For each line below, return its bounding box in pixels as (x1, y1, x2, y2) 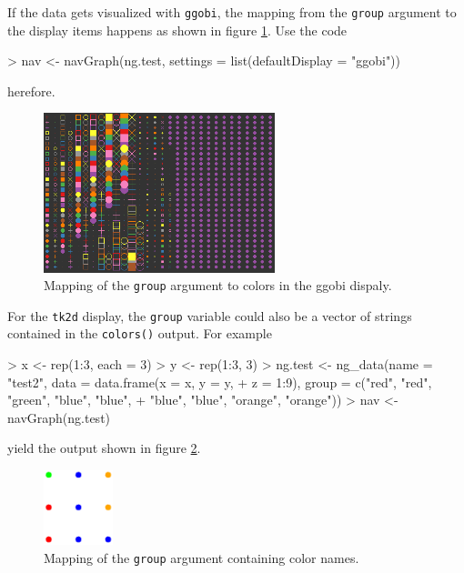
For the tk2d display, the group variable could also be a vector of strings (7, 306, 412, 325)
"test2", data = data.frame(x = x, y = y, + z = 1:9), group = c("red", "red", (7, 372, 432, 391)
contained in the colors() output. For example (7, 324, 272, 343)
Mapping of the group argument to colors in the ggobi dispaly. (44, 276, 392, 295)
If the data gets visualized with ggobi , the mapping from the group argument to (7, 3, 457, 21)
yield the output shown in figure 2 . (7, 438, 201, 457)
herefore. (7, 81, 55, 100)
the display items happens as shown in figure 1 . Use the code (7, 20, 348, 39)
